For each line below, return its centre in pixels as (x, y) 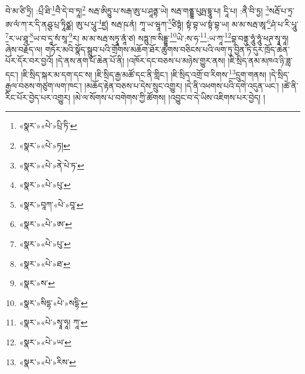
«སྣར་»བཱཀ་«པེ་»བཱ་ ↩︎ (51, 204)
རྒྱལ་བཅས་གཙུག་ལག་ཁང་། (44, 86)
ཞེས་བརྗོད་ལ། (24, 49)
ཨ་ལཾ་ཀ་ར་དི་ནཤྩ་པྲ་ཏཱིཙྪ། (39, 24)
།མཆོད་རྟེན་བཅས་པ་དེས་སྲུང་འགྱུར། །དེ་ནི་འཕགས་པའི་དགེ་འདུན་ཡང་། (182, 86)
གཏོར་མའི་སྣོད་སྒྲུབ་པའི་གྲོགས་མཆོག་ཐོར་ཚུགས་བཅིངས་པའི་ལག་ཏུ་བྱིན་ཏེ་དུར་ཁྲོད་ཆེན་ (167, 49)
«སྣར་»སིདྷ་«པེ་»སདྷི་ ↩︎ (53, 302)
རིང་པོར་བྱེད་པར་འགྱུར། (38, 97)
